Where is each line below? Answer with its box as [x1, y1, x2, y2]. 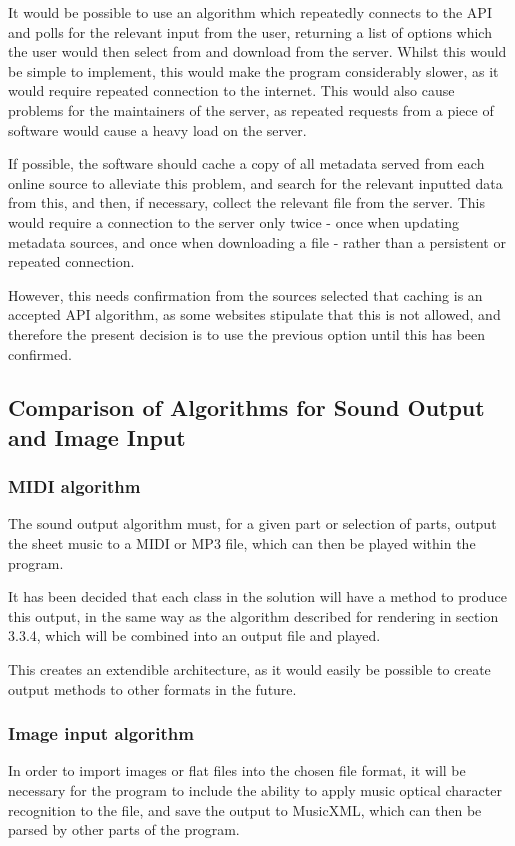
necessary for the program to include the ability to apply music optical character [8, 780, 502, 801]
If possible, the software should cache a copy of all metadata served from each [8, 153, 485, 174]
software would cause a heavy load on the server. [8, 119, 307, 140]
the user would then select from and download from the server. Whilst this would [8, 41, 507, 62]
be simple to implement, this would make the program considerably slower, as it [8, 60, 499, 81]
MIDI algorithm [8, 474, 141, 499]
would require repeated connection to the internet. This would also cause [8, 80, 455, 101]
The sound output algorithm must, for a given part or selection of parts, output [8, 513, 497, 534]
